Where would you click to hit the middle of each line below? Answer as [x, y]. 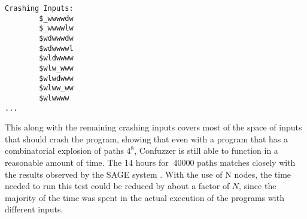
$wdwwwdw [56, 38]
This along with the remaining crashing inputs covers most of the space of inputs [153, 127]
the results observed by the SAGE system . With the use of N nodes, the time [148, 174]
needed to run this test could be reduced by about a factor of [117, 186]
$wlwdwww [56, 78]
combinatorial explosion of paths [64, 150]
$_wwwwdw [56, 18]
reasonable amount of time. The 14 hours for [87, 162]
